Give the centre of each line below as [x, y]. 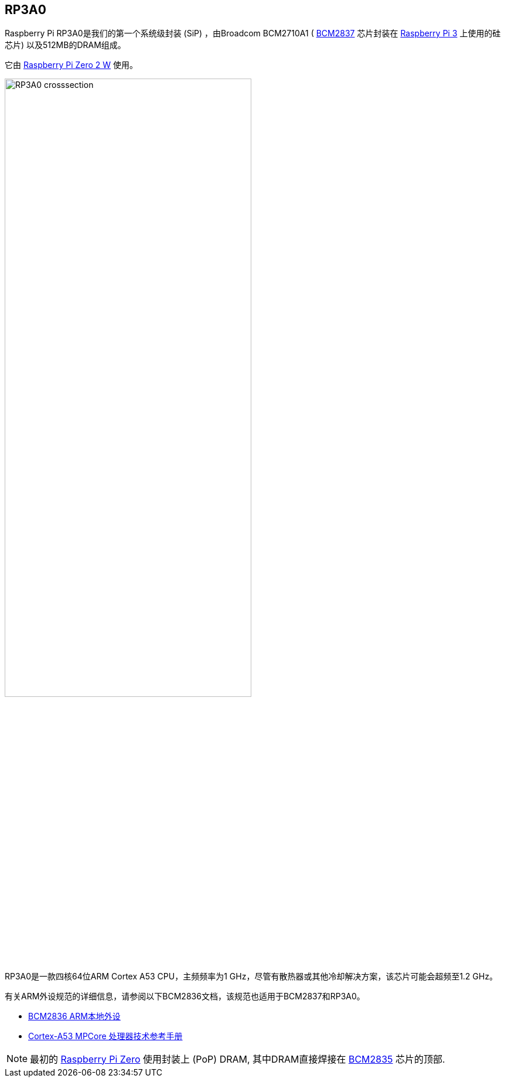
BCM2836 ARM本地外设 [74, 1016]
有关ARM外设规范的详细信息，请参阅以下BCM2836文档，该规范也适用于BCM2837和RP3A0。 [185, 996]
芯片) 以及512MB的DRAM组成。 [65, 45]
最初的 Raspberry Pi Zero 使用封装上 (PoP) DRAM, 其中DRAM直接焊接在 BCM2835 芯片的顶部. [238, 1059]
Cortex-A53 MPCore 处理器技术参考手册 [105, 1036]
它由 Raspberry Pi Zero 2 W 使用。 [71, 65]
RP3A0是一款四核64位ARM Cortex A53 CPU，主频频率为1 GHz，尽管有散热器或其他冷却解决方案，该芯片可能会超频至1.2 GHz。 [251, 976]
